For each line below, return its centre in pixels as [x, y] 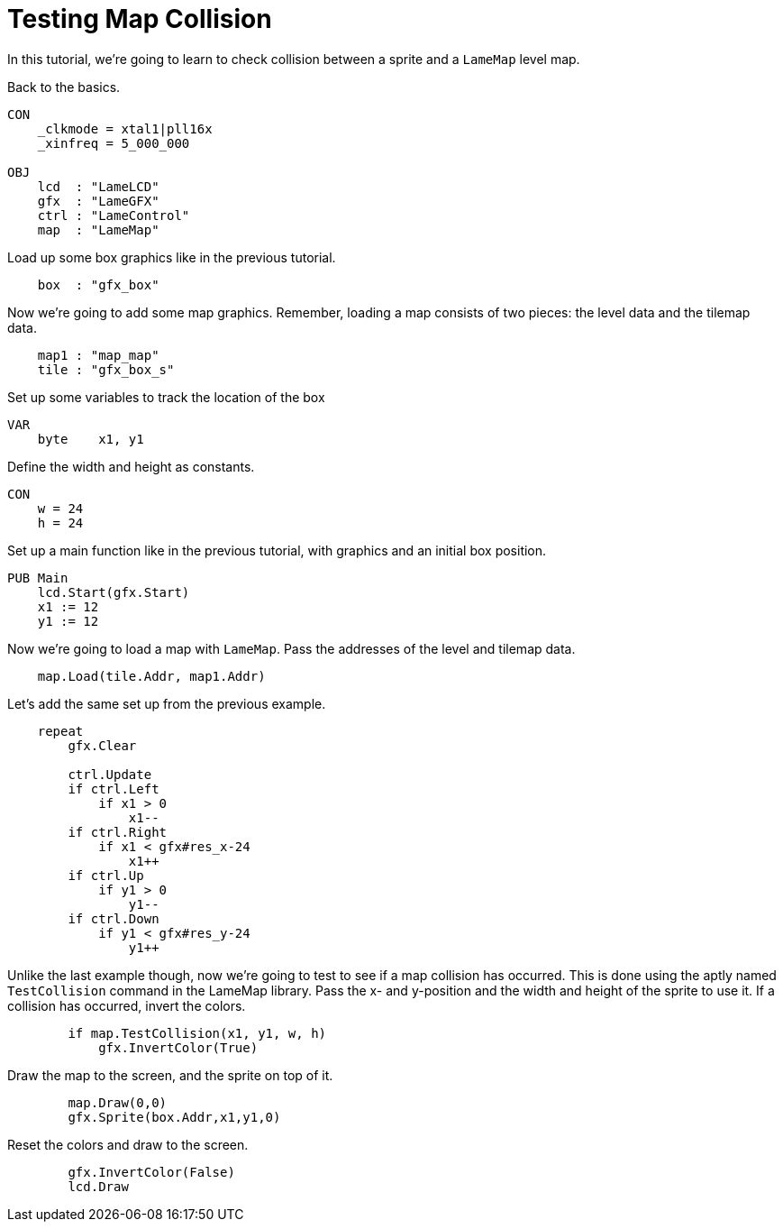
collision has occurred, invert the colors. [127, 1005]
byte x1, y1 [91, 439]
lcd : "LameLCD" [98, 186]
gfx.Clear [102, 745]
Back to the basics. [64, 87]
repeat [60, 731]
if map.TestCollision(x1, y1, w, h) [197, 1033]
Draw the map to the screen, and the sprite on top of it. [170, 1075]
